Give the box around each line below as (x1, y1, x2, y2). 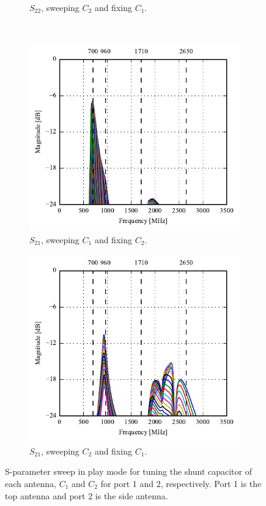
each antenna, (5, 477, 56, 489)
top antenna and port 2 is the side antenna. (5, 489, 168, 502)
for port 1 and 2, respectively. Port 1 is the (100, 477, 262, 489)
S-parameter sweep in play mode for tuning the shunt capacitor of (5, 465, 252, 478)
